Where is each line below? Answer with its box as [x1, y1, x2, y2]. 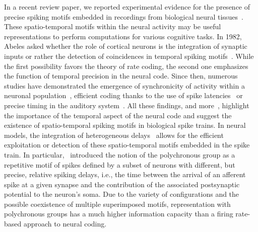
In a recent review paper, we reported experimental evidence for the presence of [4, 2, 250, 12]
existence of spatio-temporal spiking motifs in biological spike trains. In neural [4, 120, 246, 130]
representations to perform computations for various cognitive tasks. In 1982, [4, 31, 242, 41]
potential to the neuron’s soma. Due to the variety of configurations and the [4, 189, 239, 199]
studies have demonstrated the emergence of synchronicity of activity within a [4, 80, 245, 91]
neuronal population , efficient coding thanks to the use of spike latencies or [4, 90, 243, 101]
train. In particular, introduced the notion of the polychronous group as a [4, 149, 235, 160]
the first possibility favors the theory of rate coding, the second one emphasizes [4, 60, 248, 71]
